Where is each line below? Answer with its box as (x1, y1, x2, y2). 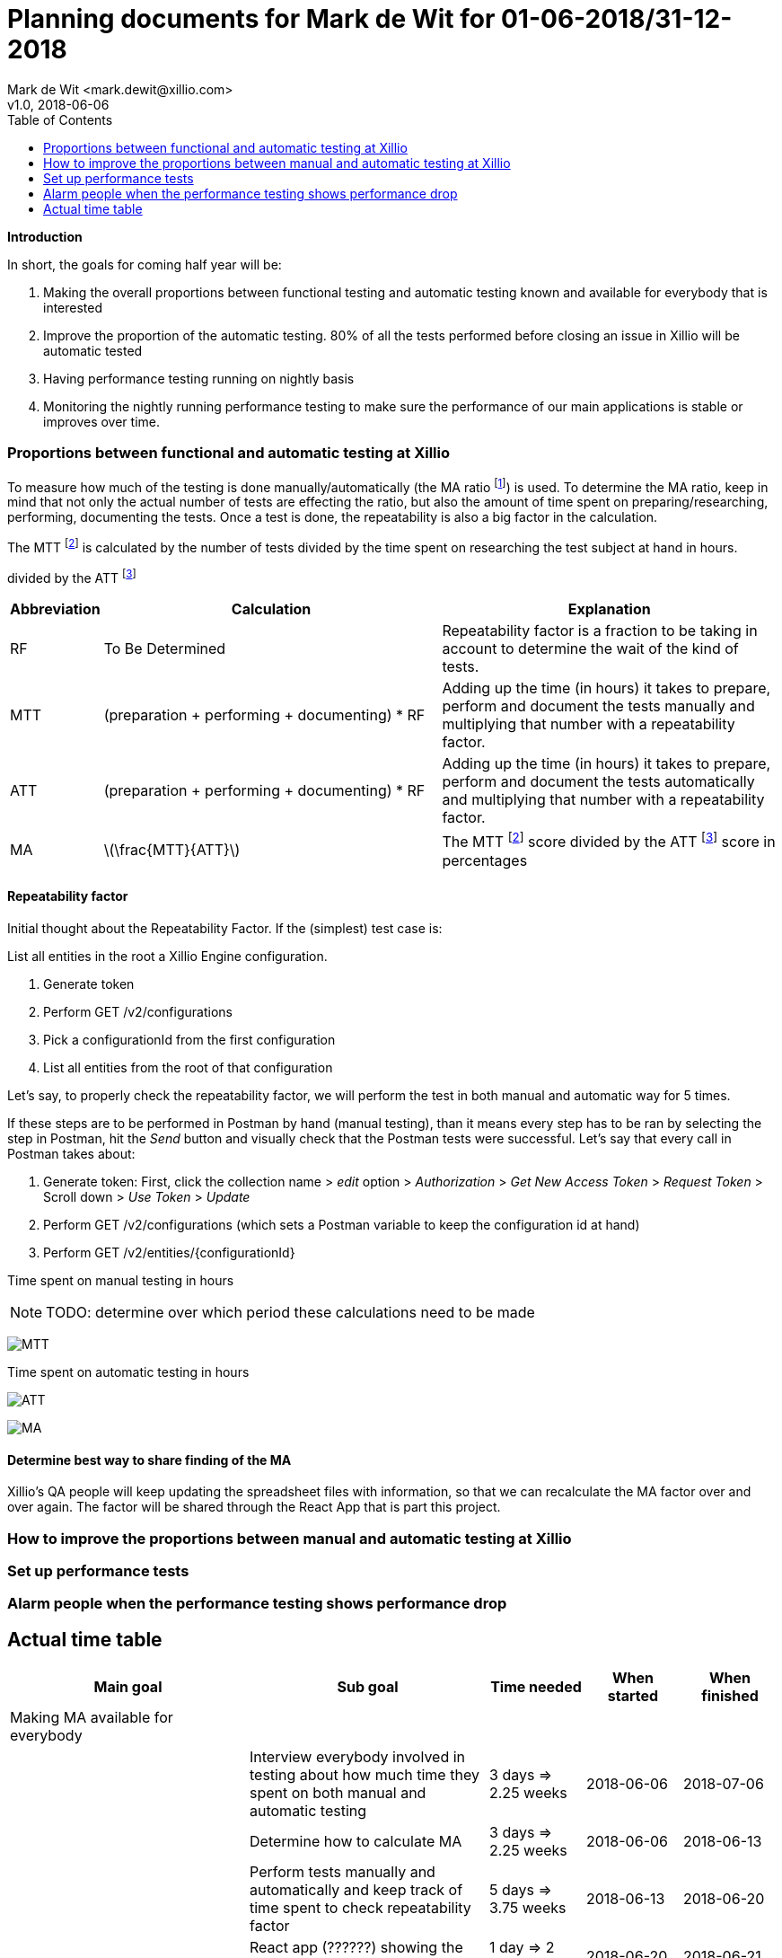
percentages (442, 851, 528, 869)
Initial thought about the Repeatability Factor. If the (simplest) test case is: (7, 921, 443, 937)
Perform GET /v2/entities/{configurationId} (43, 1245, 295, 1261)
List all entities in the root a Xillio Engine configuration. (7, 948, 328, 965)
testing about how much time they (250, 1766, 479, 1785)
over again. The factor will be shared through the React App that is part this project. (7, 1499, 501, 1515)
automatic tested (43, 342, 143, 358)
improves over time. (43, 413, 160, 429)
